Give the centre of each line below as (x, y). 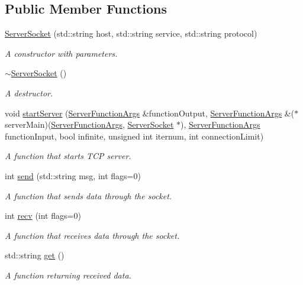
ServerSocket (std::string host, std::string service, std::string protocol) (131, 33)
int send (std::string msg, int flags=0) (73, 175)
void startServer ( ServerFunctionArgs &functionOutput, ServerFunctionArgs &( (150, 113)
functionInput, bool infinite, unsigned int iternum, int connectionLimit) (134, 136)
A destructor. (29, 93)
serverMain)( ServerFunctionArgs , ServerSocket (89, 124)
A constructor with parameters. (61, 53)
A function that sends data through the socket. (88, 195)
